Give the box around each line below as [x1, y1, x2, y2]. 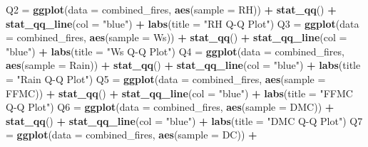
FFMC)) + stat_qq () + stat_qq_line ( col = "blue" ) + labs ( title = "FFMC [6, 85, 353, 100]
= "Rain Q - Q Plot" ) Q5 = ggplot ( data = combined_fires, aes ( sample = [6, 71, 326, 86]
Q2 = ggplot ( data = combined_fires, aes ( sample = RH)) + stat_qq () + [6, 2, 337, 16]
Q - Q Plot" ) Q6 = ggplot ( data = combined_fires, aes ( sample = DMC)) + [6, 99, 334, 114]
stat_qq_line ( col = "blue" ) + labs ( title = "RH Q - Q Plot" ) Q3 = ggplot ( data [6, 16, 359, 31]
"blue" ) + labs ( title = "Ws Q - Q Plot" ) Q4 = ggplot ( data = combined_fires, [6, 43, 344, 58]
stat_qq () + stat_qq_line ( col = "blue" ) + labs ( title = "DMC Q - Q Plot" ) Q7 [6, 113, 363, 128]
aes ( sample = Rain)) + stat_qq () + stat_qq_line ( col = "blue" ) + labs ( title [6, 58, 361, 72]
